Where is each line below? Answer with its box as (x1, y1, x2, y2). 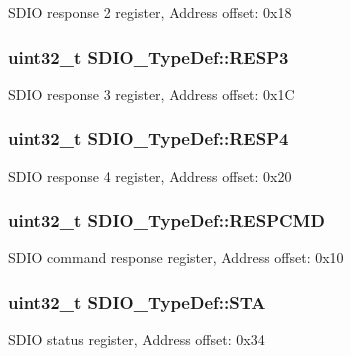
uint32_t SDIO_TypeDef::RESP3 (8, 44, 289, 69)
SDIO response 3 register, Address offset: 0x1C (8, 83, 295, 104)
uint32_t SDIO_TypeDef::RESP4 (8, 126, 289, 151)
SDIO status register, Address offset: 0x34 (8, 329, 265, 350)
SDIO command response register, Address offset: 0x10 (8, 247, 344, 268)
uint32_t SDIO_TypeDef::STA (8, 289, 266, 314)
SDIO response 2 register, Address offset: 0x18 (8, 2, 292, 22)
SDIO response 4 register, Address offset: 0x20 (8, 165, 292, 186)
